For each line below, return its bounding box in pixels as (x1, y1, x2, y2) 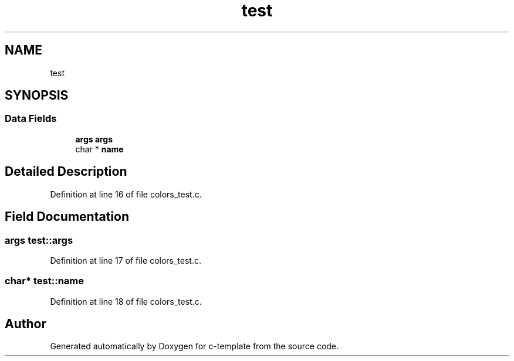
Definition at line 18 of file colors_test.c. (50, 296, 202, 306)
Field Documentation (5, 209, 129, 224)
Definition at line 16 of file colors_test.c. (50, 189, 202, 199)
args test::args (5, 234, 73, 246)
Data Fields (5, 113, 57, 125)
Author (5, 316, 46, 332)
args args (75, 134, 113, 144)
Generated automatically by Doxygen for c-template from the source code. (50, 341, 339, 352)
